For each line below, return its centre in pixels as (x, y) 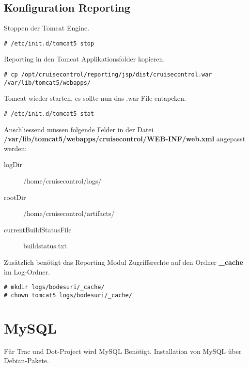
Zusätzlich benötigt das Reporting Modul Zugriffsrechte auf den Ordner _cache (124, 262)
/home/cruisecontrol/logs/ (62, 180)
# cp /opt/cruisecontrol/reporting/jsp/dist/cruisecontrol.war (108, 75)
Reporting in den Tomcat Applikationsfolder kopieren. (85, 59)
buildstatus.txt (45, 246)
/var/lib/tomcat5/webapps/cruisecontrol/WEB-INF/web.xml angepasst (125, 139)
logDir (13, 164)
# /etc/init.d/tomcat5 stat (49, 114)
